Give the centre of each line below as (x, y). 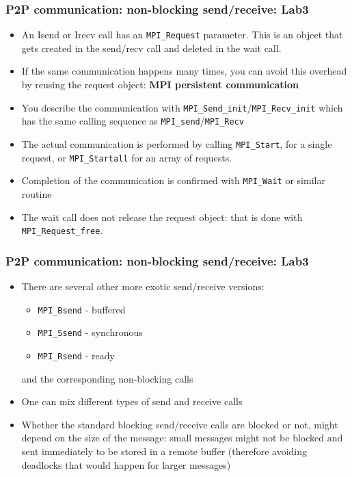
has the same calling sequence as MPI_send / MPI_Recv (133, 121)
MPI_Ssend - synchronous (90, 332)
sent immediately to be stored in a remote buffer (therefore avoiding (164, 451)
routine (37, 193)
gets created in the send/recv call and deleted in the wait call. (151, 48)
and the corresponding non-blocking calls (107, 378)
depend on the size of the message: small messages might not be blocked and (182, 438)
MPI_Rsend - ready (76, 355)
